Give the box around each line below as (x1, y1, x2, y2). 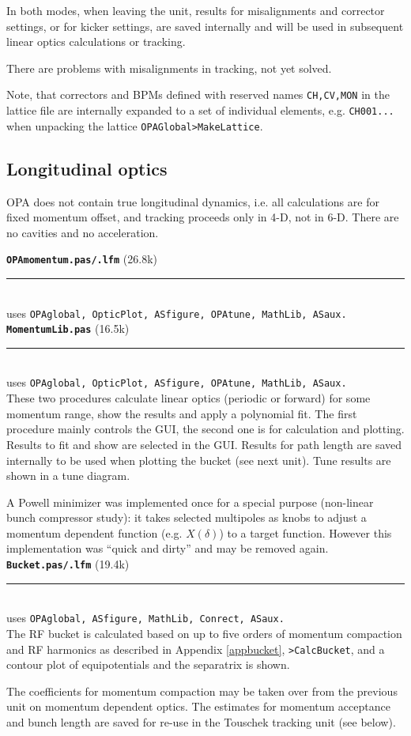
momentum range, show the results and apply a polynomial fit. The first (6, 405, 357, 421)
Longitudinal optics (6, 156, 168, 180)
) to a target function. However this (219, 524, 392, 541)
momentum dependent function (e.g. (6, 524, 183, 541)
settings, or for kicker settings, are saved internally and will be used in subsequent (6, 17, 404, 34)
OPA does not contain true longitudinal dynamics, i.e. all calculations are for (6, 193, 379, 209)
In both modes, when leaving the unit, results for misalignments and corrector (6, 2, 385, 18)
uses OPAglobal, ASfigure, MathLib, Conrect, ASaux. (6, 610, 285, 626)
